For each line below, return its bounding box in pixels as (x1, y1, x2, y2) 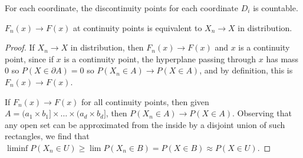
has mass (266, 52, 299, 65)
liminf (6, 144, 28, 153)
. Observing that (232, 107, 292, 119)
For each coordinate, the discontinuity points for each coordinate (5, 2, 239, 14)
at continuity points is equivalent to (73, 21, 202, 33)
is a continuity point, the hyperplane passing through (64, 52, 256, 65)
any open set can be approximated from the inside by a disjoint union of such (5, 118, 285, 130)
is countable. (253, 2, 298, 14)
